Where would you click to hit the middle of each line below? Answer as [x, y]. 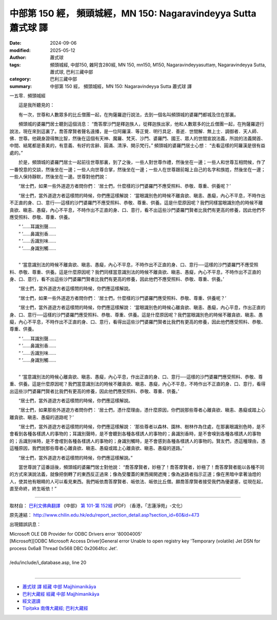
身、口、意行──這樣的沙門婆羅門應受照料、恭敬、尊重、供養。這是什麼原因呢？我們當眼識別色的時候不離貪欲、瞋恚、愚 [136, 315]
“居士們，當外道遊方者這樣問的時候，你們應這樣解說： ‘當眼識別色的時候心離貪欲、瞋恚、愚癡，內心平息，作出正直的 [142, 307]
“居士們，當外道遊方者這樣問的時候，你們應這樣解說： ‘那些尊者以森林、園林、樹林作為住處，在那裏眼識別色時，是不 [142, 427]
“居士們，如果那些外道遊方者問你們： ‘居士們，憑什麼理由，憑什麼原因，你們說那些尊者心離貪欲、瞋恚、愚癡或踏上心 [142, 410]
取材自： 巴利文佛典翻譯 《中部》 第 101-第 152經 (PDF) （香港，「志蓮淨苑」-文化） [97, 505]
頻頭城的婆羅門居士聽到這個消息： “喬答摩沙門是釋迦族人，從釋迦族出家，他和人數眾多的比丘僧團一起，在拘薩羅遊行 [141, 124]
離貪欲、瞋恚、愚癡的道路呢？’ [42, 417]
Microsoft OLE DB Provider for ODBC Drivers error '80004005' [76, 534]
